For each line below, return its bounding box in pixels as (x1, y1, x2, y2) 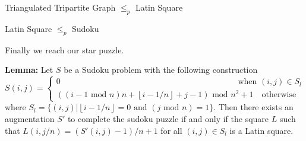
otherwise (261, 91, 296, 100)
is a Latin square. (229, 124, 294, 136)
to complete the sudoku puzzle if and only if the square (67, 113, 269, 125)
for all (160, 124, 182, 136)
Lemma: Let (5, 63, 53, 76)
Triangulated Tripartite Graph (5, 1, 116, 13)
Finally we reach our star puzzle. (5, 43, 124, 56)
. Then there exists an (213, 101, 294, 113)
